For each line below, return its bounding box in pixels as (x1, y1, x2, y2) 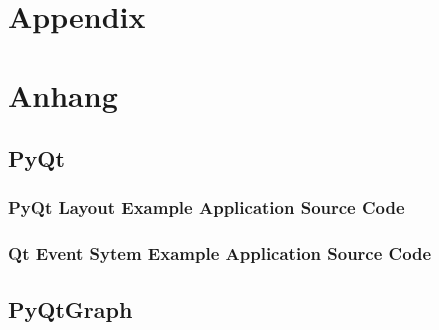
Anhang (8, 74, 118, 115)
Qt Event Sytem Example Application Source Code (8, 241, 432, 266)
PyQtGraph (8, 293, 133, 324)
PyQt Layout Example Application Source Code (8, 195, 405, 220)
